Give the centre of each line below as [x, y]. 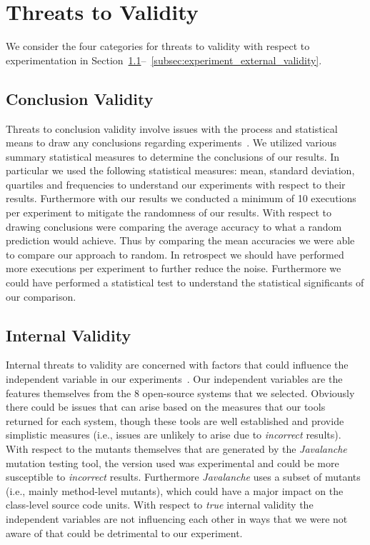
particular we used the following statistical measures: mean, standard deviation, [180, 170]
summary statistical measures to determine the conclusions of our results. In [173, 156]
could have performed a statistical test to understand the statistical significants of [185, 282]
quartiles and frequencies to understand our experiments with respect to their [176, 184]
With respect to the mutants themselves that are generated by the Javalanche [176, 449]
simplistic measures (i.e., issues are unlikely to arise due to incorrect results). [174, 435]
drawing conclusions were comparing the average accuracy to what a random [174, 226]
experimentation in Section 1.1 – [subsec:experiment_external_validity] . [164, 60]
